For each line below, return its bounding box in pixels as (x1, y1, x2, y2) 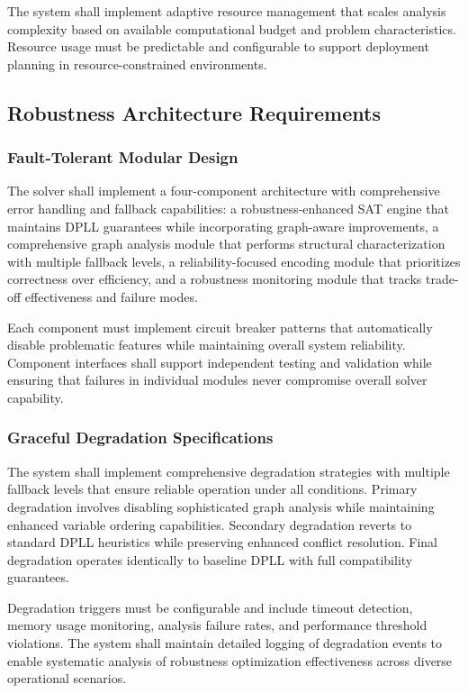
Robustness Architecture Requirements (7, 98, 381, 126)
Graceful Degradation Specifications (7, 426, 274, 449)
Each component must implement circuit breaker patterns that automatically (7, 317, 433, 336)
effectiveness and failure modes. (24, 287, 198, 305)
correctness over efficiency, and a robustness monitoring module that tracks (7, 269, 422, 288)
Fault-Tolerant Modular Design (7, 146, 238, 169)
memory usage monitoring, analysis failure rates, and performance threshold (7, 615, 427, 634)
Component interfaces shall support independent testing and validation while (7, 352, 432, 371)
